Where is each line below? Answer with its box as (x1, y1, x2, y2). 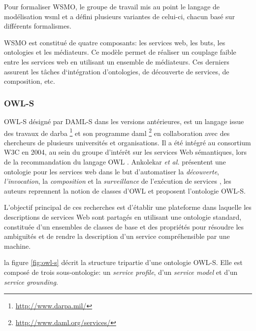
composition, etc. (4, 76, 55, 86)
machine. (4, 240, 31, 251)
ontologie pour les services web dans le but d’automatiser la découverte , (4, 166, 219, 176)
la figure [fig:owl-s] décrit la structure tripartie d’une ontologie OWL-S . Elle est (4, 257, 243, 267)
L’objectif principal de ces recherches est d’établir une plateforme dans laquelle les (4, 202, 252, 212)
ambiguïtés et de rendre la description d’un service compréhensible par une (4, 231, 230, 241)
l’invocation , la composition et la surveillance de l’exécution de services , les (4, 176, 231, 186)
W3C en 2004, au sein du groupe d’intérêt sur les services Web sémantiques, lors (4, 147, 247, 157)
